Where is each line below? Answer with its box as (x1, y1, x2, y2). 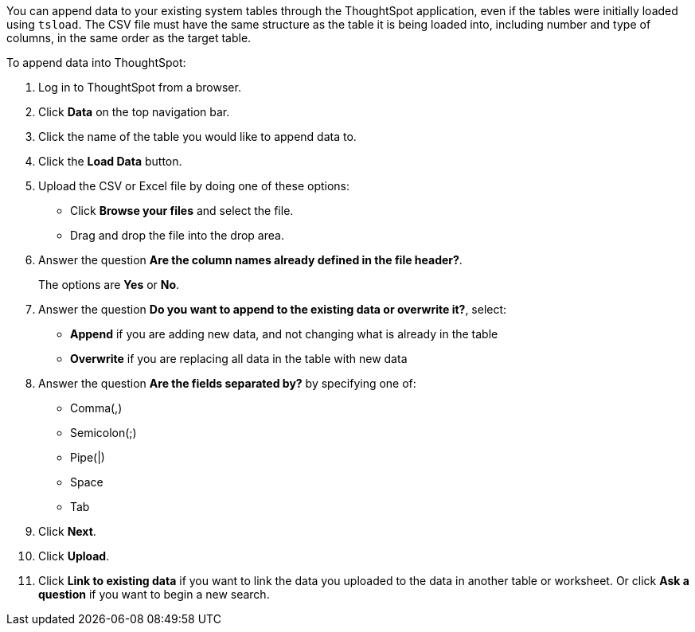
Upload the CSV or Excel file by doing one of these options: (38, 179, 350, 193)
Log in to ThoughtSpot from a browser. (38, 80, 241, 94)
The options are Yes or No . (38, 278, 180, 291)
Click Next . (38, 525, 96, 538)
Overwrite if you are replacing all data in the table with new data (70, 352, 408, 365)
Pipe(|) (70, 451, 105, 464)
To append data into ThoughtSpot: (6, 56, 186, 69)
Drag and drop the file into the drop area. (70, 228, 284, 242)
